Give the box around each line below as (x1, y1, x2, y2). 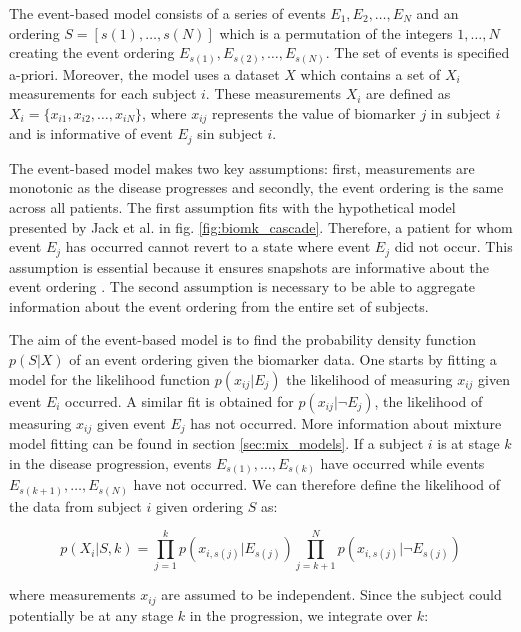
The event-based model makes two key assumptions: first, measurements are (9, 157, 475, 178)
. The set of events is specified (325, 42, 510, 63)
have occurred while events (320, 452, 485, 473)
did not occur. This (394, 236, 513, 257)
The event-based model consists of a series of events (9, 3, 326, 23)
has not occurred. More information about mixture (190, 412, 502, 433)
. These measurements (205, 83, 342, 104)
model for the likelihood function (9, 368, 211, 389)
